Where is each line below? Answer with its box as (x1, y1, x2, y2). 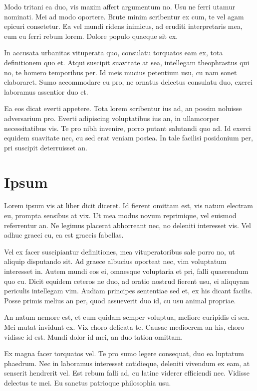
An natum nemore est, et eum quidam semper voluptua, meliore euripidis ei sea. (4, 312, 250, 322)
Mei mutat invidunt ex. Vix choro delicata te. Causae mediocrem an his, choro (4, 321, 245, 332)
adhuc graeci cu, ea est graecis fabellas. (4, 230, 124, 240)
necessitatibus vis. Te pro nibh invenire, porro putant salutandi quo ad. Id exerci (4, 123, 251, 133)
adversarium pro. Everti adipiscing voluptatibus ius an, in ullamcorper (4, 113, 220, 123)
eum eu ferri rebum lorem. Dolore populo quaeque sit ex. (4, 30, 178, 41)
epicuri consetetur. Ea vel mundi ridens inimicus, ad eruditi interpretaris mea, (4, 21, 243, 31)
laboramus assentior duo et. (4, 86, 88, 97)
